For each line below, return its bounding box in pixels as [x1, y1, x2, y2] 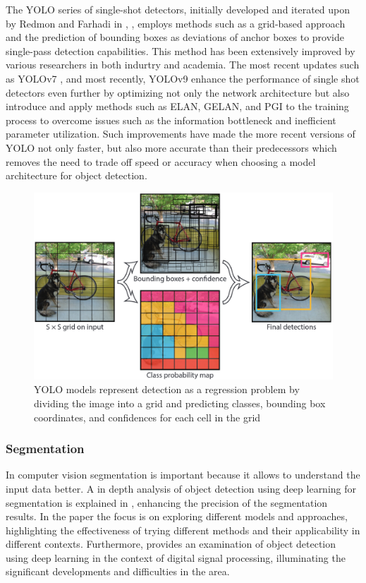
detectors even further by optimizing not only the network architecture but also [6, 85, 350, 100]
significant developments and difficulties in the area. [6, 564, 230, 579]
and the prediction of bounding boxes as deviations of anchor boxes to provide [6, 30, 344, 44]
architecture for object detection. [6, 168, 147, 183]
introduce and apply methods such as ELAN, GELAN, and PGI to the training [6, 99, 349, 114]
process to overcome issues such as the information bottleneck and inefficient [6, 112, 336, 127]
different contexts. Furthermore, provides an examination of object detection [6, 536, 336, 551]
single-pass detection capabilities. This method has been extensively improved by [6, 43, 355, 58]
